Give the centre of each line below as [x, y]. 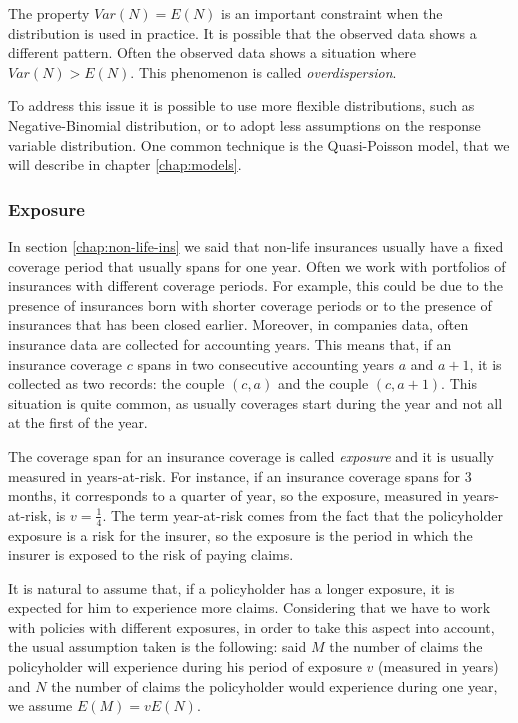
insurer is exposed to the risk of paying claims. [151, 554]
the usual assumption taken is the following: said [157, 646]
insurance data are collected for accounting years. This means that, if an [230, 343]
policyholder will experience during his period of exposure [185, 666]
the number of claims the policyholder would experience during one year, [274, 685]
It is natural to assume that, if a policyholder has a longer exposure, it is [231, 587]
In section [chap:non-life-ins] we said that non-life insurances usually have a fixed [256, 245]
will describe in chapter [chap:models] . [125, 164]
